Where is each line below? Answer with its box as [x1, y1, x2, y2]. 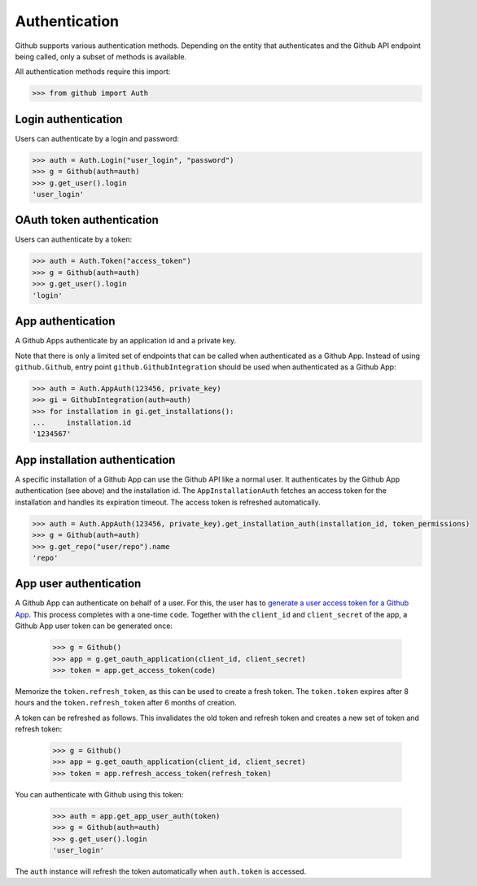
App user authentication [15, 577, 142, 591]
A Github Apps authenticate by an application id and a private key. [15, 336, 237, 346]
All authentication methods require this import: [15, 67, 171, 76]
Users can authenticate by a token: [15, 234, 133, 244]
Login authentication [15, 112, 123, 126]
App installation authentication [15, 452, 176, 467]
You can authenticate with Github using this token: [15, 789, 184, 799]
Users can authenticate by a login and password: [15, 133, 179, 143]
